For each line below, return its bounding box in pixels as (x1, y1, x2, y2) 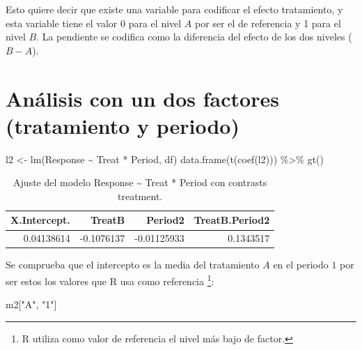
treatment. (118, 188, 163, 203)
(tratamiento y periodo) (6, 111, 239, 139)
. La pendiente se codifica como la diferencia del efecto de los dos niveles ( (36, 29, 352, 44)
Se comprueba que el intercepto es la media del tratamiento (6, 257, 260, 272)
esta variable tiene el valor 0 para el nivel (6, 15, 182, 30)
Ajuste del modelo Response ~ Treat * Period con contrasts (13, 175, 267, 190)
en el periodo (273, 257, 329, 272)
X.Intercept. (10, 213, 70, 227)
